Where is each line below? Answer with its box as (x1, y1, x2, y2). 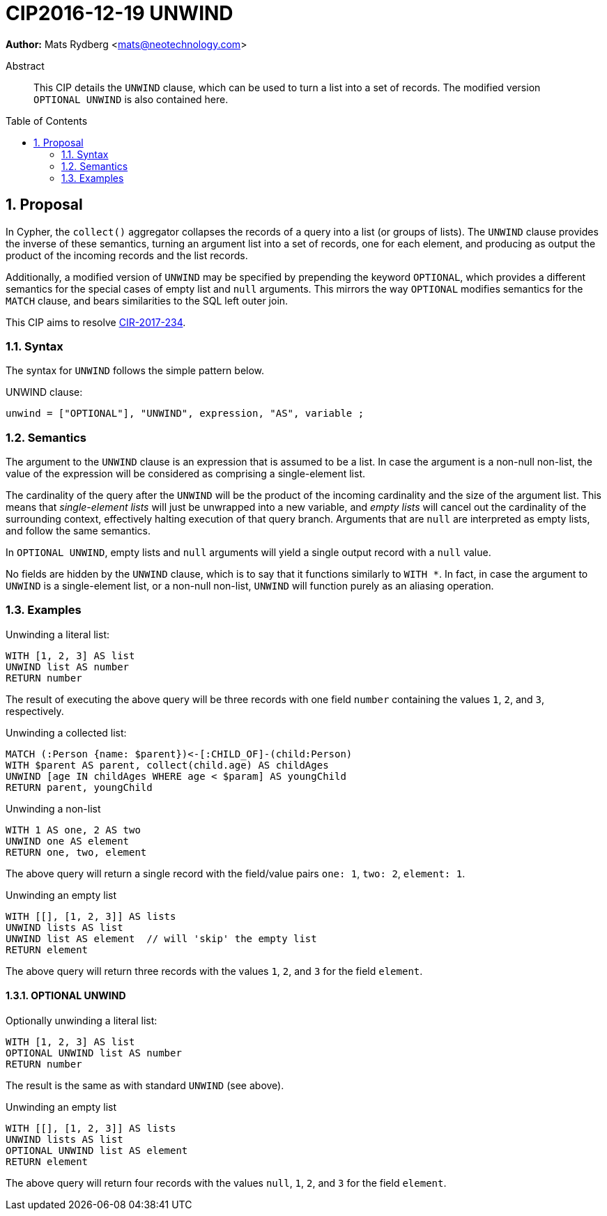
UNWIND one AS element (6, 835, 130, 847)
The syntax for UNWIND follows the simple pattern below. (6, 364, 265, 377)
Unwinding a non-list (6, 802, 101, 815)
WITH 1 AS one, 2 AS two (6, 824, 141, 836)
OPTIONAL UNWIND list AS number (6, 1047, 182, 1059)
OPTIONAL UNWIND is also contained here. (33, 93, 229, 105)
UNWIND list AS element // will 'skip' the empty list (6, 932, 317, 944)
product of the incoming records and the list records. (6, 249, 248, 261)
